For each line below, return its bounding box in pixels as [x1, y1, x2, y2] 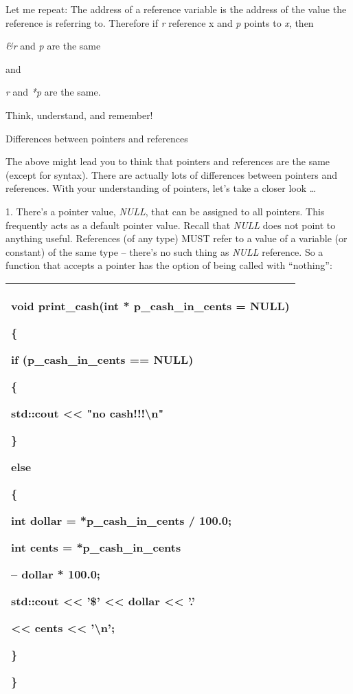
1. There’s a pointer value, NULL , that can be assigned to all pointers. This [5, 204, 325, 218]
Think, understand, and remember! [5, 107, 153, 122]
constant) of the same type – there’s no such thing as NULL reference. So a [5, 244, 323, 259]
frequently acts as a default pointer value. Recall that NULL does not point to [5, 217, 336, 232]
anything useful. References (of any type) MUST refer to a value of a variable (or [5, 231, 348, 246]
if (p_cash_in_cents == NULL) [11, 351, 194, 367]
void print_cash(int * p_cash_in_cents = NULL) [11, 297, 290, 314]
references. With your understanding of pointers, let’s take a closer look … [5, 181, 317, 195]
